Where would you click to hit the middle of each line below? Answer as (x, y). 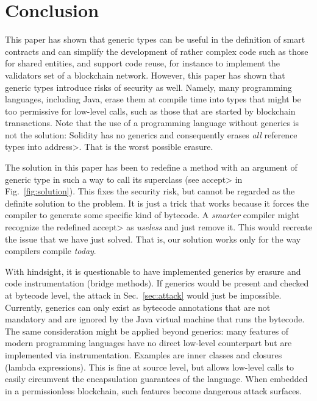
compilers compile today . (51, 251)
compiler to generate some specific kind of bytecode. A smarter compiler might (152, 215)
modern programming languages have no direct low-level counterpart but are (148, 343)
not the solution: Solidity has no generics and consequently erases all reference (151, 134)
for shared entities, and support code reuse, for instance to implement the (142, 63)
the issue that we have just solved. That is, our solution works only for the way (153, 239)
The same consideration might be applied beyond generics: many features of (147, 331)
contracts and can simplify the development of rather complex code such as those (157, 51)
